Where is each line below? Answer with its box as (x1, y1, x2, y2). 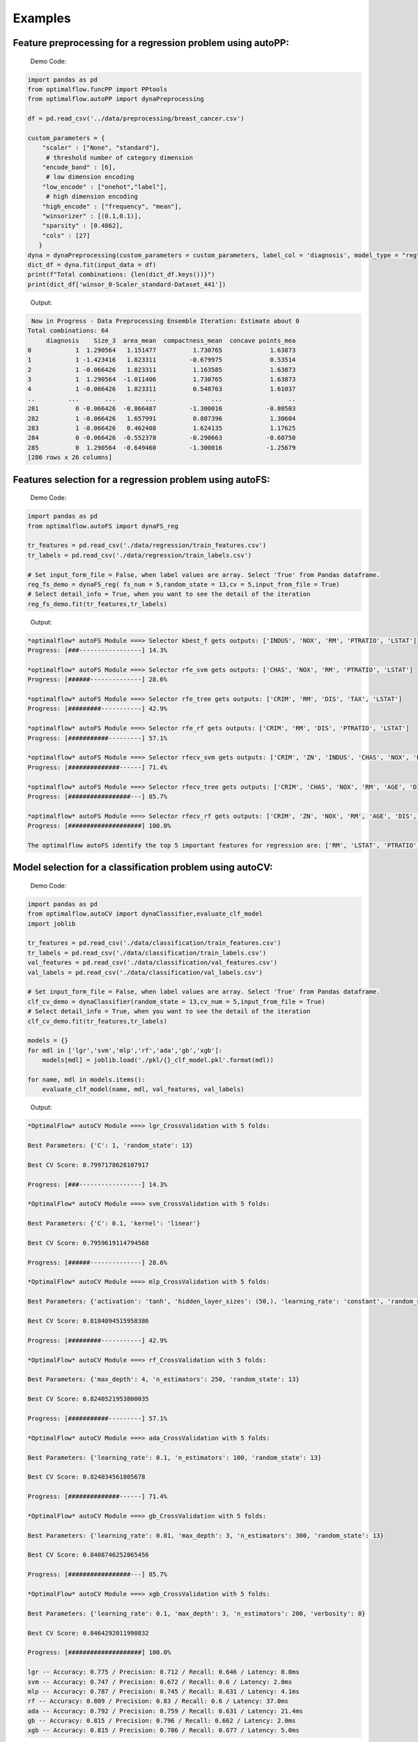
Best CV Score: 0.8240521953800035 (27, 1395, 149, 1403)
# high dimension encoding (45, 192, 139, 201)
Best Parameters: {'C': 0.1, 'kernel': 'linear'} (27, 1219, 201, 1228)
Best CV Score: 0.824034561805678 (27, 1473, 146, 1481)
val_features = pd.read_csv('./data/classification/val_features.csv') (27, 959, 278, 966)
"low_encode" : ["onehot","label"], (42, 183, 167, 191)
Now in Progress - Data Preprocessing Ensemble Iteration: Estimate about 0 (31, 317, 300, 325)
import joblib (27, 920, 76, 927)
